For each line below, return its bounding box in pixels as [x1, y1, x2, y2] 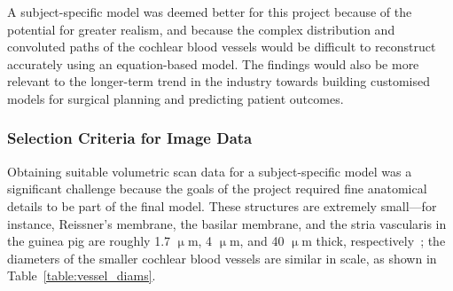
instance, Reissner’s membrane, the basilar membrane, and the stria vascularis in [7, 214, 447, 232]
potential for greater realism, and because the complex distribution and [7, 20, 395, 38]
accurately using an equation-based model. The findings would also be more [7, 54, 419, 73]
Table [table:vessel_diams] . [7, 266, 156, 285]
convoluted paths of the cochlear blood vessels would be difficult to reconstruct [7, 37, 436, 56]
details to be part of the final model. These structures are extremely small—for [7, 196, 437, 215]
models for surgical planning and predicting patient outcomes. [7, 89, 344, 107]
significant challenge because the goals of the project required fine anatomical [7, 179, 427, 198]
